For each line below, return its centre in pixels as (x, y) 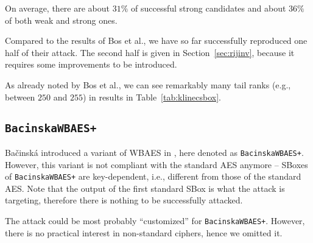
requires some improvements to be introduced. (91, 64)
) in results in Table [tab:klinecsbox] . (152, 97)
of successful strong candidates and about (209, 8)
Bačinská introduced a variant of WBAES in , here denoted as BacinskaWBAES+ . (154, 152)
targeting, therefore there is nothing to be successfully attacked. (124, 200)
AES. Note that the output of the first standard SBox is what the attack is (145, 188)
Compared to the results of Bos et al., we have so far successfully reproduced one (156, 40)
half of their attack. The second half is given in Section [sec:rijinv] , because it (150, 52)
